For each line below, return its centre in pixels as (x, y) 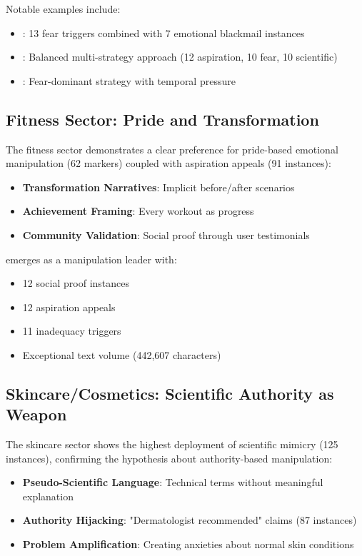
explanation (48, 496)
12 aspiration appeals (69, 307)
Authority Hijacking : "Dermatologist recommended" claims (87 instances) (190, 520)
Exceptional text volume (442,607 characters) (122, 354)
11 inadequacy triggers (72, 331)
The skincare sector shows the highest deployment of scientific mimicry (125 (172, 444)
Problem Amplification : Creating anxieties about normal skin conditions (188, 544)
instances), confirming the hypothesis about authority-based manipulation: (169, 458)
